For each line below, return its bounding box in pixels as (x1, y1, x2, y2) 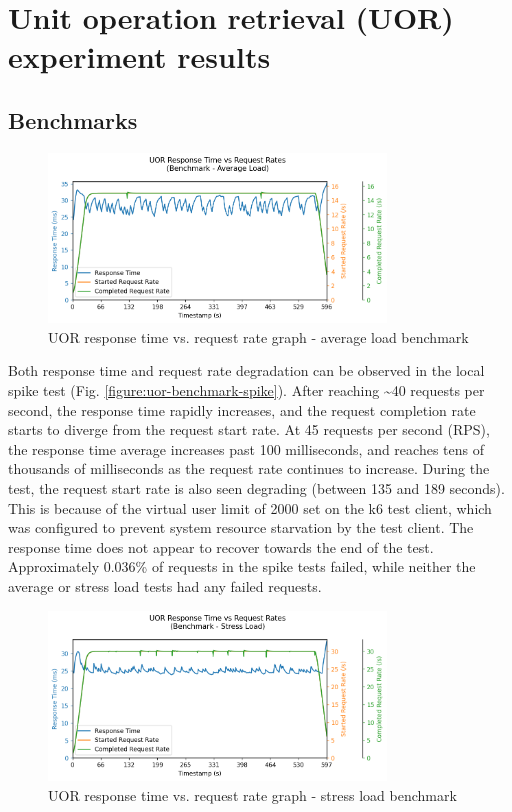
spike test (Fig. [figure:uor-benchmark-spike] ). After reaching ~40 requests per (8, 379, 485, 400)
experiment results (8, 36, 271, 77)
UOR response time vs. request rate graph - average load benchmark (48, 326, 469, 347)
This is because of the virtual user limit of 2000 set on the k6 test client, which (8, 497, 492, 518)
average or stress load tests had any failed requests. (8, 575, 322, 596)
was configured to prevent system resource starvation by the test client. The (8, 517, 474, 538)
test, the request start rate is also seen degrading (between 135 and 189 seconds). (8, 477, 505, 498)
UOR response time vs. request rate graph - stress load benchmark (48, 784, 457, 805)
